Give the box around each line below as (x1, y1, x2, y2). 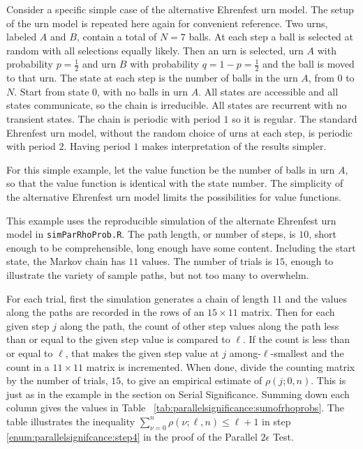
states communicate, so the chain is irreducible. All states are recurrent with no (6, 98, 347, 112)
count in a (6, 359, 50, 374)
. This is (311, 373, 346, 388)
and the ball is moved (262, 56, 355, 71)
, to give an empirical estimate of (121, 373, 262, 388)
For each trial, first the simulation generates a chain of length (6, 291, 269, 305)
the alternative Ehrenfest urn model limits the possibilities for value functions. (6, 189, 341, 204)
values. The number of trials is (141, 254, 272, 268)
